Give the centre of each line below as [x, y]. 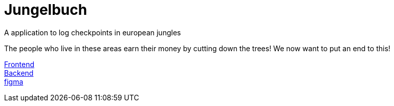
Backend [19, 73]
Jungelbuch [46, 10]
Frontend [19, 64]
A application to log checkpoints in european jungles [93, 32]
